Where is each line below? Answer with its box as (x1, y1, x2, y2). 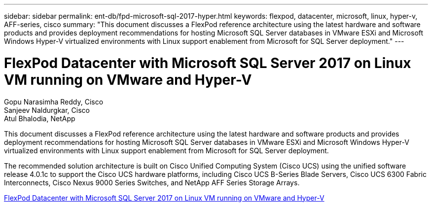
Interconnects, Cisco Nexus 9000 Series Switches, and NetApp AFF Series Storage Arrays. (4, 178, 300, 187)
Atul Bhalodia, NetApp (4, 114, 75, 123)
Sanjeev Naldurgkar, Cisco (4, 105, 90, 114)
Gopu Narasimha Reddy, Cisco (4, 97, 104, 106)
